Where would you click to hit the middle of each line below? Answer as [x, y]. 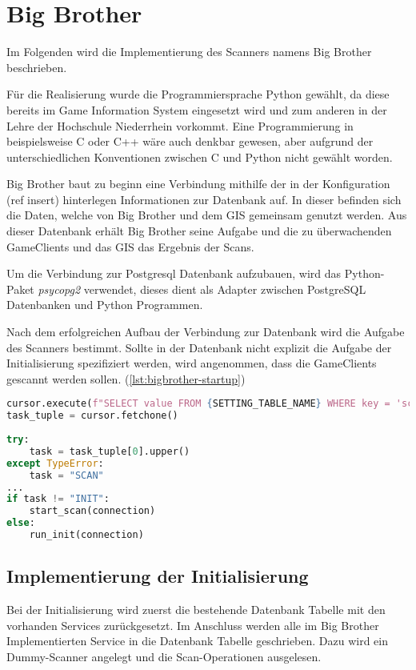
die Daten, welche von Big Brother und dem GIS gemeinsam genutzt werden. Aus [207, 215]
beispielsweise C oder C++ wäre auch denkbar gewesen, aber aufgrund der [190, 141]
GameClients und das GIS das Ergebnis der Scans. [130, 246]
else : [21, 523]
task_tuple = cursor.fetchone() [92, 416]
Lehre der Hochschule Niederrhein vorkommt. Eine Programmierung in [180, 125]
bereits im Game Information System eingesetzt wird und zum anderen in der [197, 109]
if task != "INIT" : [58, 499]
